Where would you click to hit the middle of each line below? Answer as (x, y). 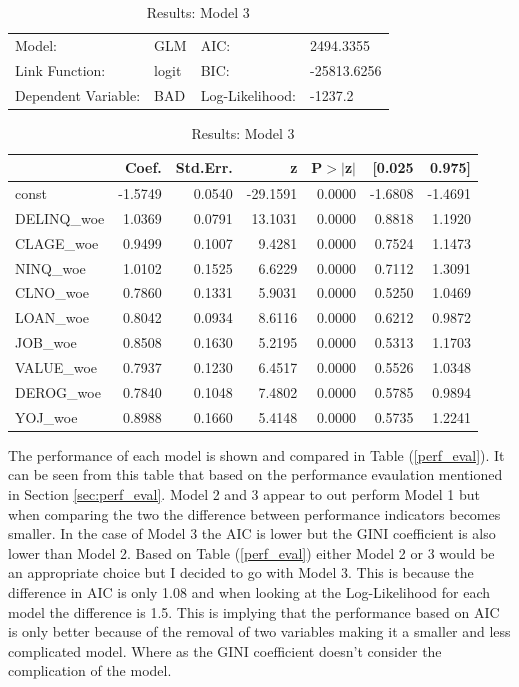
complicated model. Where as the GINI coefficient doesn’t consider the (225, 650)
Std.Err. (204, 167)
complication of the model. (90, 670)
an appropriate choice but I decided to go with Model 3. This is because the (241, 572)
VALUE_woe (56, 366)
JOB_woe (46, 342)
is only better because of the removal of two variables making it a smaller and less (259, 631)
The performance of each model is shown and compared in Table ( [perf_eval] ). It (256, 454)
